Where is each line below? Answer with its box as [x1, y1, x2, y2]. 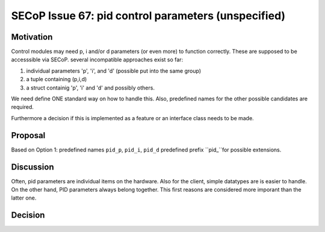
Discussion [11, 162, 54, 172]
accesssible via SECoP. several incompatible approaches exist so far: [11, 56, 184, 63]
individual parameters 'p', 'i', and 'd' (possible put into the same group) [26, 67, 202, 75]
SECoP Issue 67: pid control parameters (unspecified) [11, 9, 286, 22]
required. [11, 103, 34, 111]
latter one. [11, 194, 37, 201]
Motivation [11, 32, 53, 42]
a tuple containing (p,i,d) [26, 76, 87, 83]
